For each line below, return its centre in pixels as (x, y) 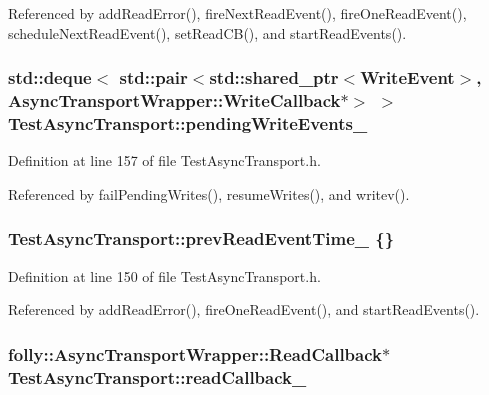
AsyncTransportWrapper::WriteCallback (174, 100)
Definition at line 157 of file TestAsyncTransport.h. (164, 160)
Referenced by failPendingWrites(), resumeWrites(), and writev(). (209, 193)
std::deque (50, 77)
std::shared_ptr (274, 77)
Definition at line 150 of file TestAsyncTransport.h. (164, 275)
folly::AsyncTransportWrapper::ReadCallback (195, 353)
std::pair (153, 77)
